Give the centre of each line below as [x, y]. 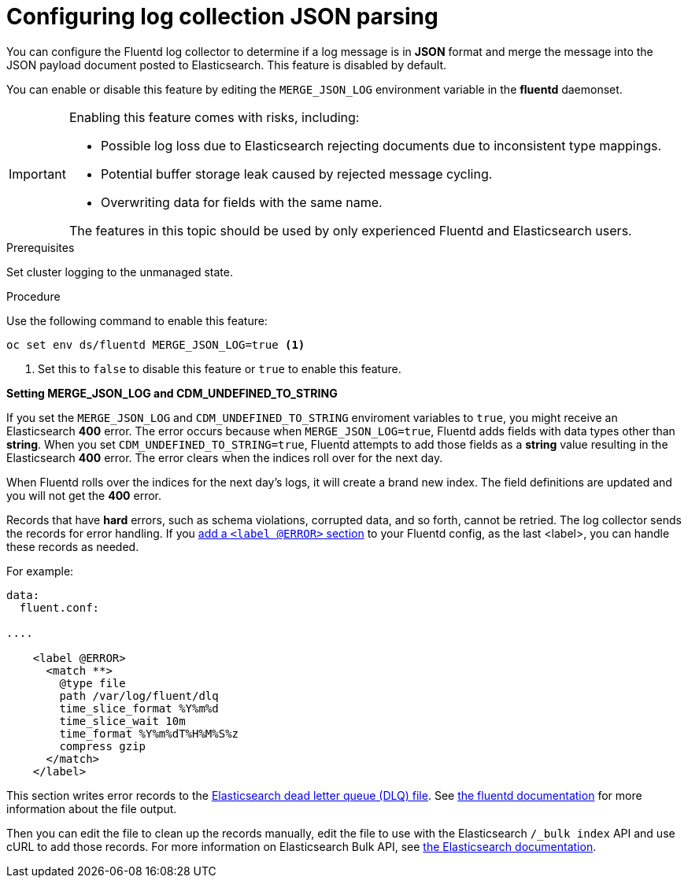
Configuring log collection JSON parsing [222, 17]
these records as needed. [73, 546]
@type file [92, 683]
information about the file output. [92, 808]
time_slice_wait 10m [122, 721]
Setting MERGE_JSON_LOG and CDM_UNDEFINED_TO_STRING [172, 393]
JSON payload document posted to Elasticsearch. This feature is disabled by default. [227, 65]
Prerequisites [41, 247]
